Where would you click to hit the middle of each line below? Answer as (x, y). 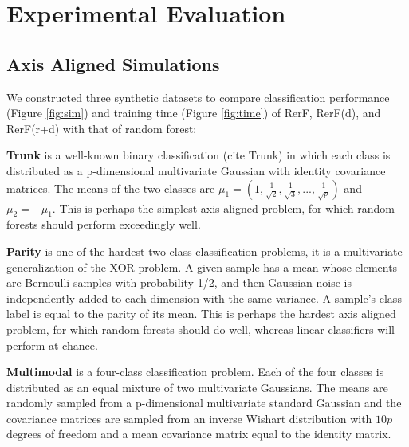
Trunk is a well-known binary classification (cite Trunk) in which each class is (199, 155)
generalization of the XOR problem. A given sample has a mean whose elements (202, 267)
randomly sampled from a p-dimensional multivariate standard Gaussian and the (204, 403)
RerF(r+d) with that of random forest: (102, 128)
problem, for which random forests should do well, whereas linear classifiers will (201, 329)
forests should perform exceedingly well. (104, 224)
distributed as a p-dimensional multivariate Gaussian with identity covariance (196, 170)
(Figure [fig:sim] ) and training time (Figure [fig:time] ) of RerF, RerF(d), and (194, 113)
